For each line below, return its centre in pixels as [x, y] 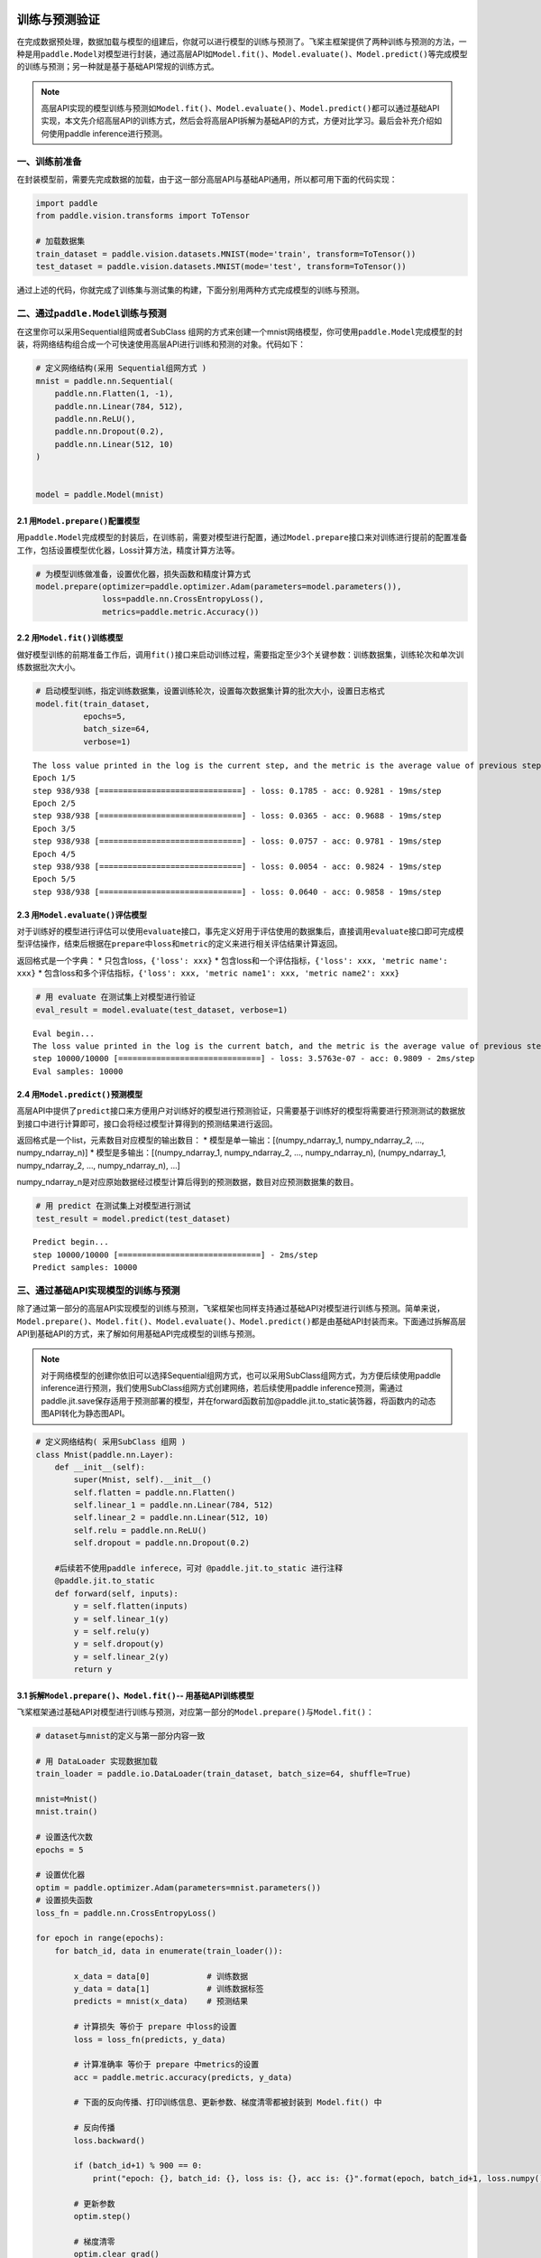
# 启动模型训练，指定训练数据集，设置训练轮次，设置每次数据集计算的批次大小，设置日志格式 [210, 691]
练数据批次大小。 [48, 667]
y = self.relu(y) [112, 1631]
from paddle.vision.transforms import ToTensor [142, 216]
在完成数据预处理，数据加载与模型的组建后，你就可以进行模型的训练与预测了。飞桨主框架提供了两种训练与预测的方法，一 [242, 42]
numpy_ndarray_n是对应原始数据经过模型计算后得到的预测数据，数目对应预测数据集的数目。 [188, 1182]
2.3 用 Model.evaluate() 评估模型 [82, 914]
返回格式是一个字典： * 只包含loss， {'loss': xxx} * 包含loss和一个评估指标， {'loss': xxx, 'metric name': [232, 960]
